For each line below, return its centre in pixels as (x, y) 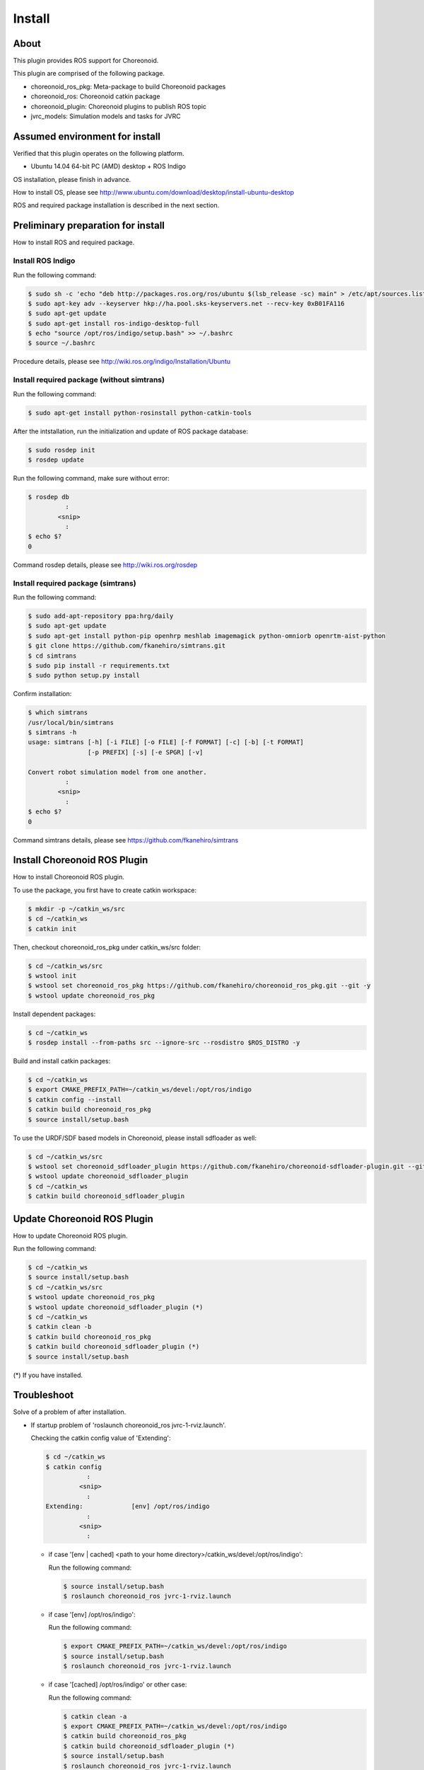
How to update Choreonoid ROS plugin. (70, 1235)
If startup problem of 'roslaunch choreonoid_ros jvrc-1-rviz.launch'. (128, 1425)
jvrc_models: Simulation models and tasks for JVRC (106, 116)
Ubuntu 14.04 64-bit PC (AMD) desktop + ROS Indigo (108, 166)
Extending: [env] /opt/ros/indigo (128, 1507)
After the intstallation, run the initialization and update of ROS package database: (131, 431)
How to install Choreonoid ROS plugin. (69, 877)
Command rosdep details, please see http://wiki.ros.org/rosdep (105, 565)
